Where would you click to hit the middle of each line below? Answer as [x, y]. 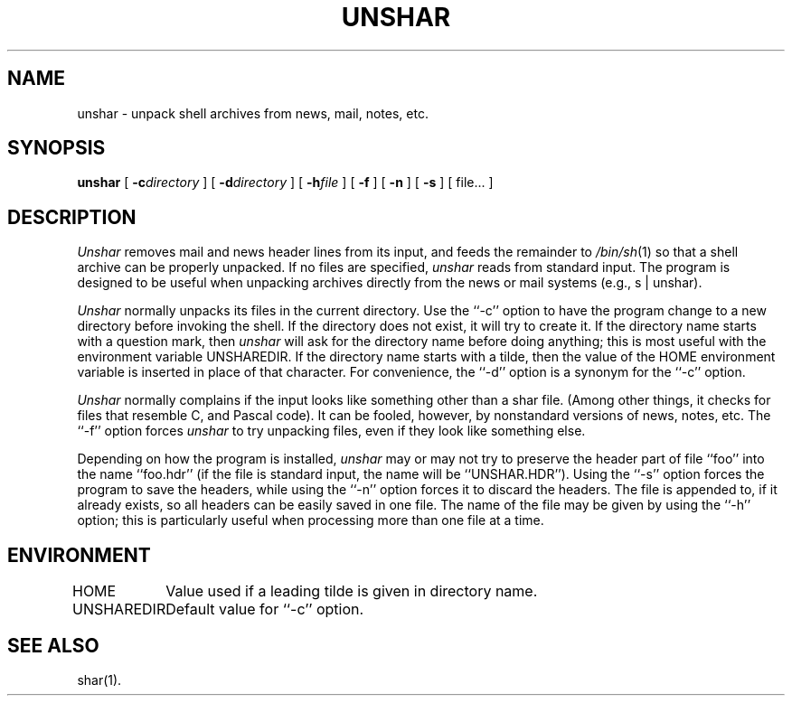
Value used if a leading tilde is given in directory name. [352, 591]
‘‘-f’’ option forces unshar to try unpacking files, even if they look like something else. [331, 431]
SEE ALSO [53, 645]
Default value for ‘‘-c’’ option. [265, 609]
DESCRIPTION [72, 217]
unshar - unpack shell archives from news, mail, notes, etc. [253, 113]
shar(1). [99, 680]
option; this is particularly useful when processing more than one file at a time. [311, 520]
